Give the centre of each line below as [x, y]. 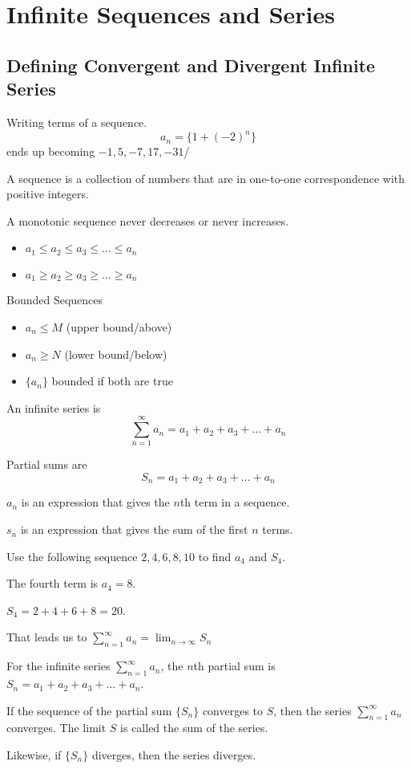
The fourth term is [52, 583]
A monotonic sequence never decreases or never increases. [148, 220]
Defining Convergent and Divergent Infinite [191, 65]
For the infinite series [58, 666]
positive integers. [48, 194]
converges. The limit [56, 728]
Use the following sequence [72, 556]
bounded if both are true [112, 381]
